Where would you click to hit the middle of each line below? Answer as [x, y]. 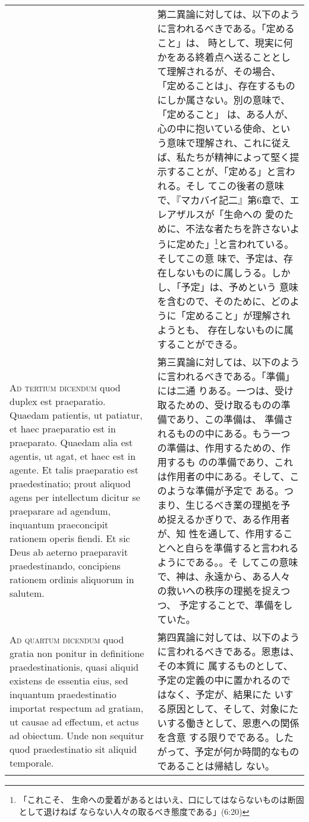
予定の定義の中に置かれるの [219, 680]
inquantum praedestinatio [63, 695]
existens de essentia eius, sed [69, 681]
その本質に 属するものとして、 [225, 666]
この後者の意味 [251, 186]
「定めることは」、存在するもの [226, 85]
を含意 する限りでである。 [216, 737]
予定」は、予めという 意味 [240, 287]
